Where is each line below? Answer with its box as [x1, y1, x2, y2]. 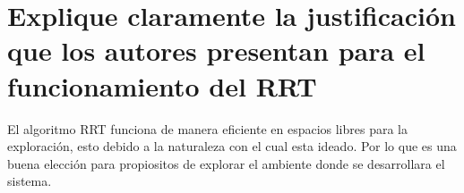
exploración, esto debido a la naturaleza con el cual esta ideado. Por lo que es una [7, 137, 457, 155]
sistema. [7, 172, 52, 190]
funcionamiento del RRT [7, 67, 317, 104]
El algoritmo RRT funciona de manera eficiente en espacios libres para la [7, 119, 408, 138]
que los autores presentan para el [7, 32, 425, 69]
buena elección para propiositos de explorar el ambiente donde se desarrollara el [7, 154, 445, 172]
